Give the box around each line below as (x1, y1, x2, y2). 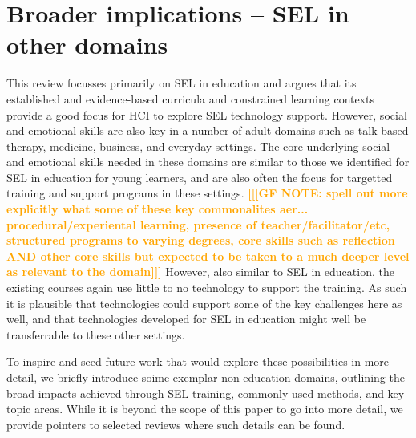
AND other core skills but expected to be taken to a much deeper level (6, 247, 410, 264)
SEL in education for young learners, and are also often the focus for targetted (6, 168, 393, 185)
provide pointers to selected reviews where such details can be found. (6, 416, 345, 432)
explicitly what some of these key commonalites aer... (6, 201, 309, 217)
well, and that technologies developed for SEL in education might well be (6, 310, 366, 327)
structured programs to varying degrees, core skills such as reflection (6, 232, 395, 249)
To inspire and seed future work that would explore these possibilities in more (6, 353, 390, 370)
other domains (6, 28, 168, 61)
